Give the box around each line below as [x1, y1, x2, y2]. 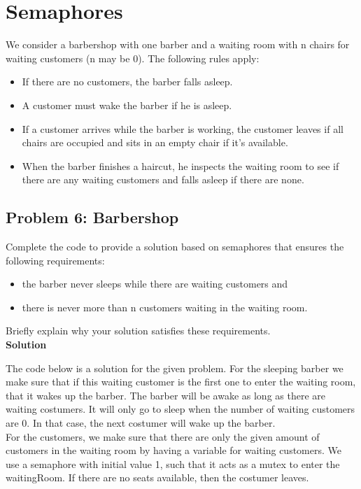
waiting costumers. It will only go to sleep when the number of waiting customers [6, 402, 355, 416]
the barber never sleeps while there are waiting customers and [22, 276, 288, 291]
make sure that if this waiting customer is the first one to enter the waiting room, [6, 374, 356, 389]
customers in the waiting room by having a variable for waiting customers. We [6, 443, 341, 458]
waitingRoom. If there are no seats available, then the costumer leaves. [6, 470, 309, 485]
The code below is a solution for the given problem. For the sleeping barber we [6, 360, 344, 375]
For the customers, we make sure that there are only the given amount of [6, 429, 320, 444]
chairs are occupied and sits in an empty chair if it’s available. [22, 135, 288, 150]
